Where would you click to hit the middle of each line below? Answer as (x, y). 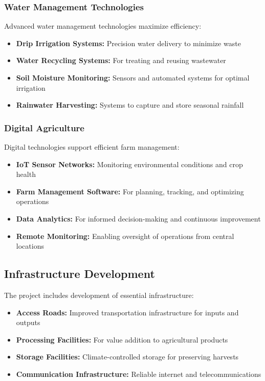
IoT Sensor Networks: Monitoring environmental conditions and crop (129, 164)
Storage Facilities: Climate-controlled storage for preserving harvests (127, 357)
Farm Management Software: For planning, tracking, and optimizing (130, 191)
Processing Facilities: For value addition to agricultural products (122, 339)
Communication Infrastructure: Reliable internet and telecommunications (139, 374)
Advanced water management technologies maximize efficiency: (103, 26)
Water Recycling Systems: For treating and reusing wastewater (121, 60)
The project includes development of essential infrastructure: (99, 295)
